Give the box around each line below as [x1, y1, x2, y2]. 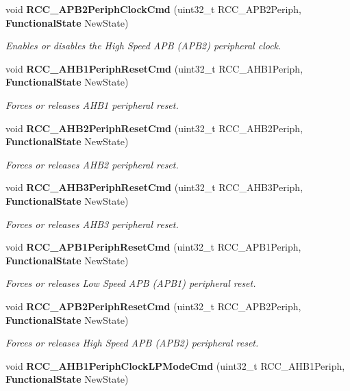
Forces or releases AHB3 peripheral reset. [5, 216, 179, 231]
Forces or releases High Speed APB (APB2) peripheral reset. [5, 336, 259, 350]
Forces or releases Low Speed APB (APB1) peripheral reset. [5, 276, 256, 290]
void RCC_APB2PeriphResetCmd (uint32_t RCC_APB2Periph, [5, 299, 301, 313]
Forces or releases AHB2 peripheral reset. [5, 157, 179, 171]
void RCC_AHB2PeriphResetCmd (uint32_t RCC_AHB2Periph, [5, 121, 303, 135]
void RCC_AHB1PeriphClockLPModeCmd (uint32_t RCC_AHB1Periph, [5, 358, 345, 373]
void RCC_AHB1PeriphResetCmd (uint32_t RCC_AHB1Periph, [5, 61, 303, 75]
